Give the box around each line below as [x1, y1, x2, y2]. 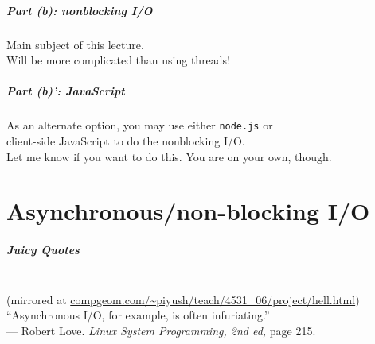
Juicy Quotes [6, 242, 80, 258]
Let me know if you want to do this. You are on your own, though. [6, 148, 332, 164]
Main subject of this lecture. [6, 36, 144, 52]
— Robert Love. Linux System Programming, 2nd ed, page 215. [6, 322, 316, 338]
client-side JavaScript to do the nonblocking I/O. [6, 132, 245, 149]
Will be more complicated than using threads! [6, 52, 231, 68]
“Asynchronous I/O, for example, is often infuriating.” [6, 307, 270, 323]
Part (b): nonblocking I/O [6, 2, 153, 18]
